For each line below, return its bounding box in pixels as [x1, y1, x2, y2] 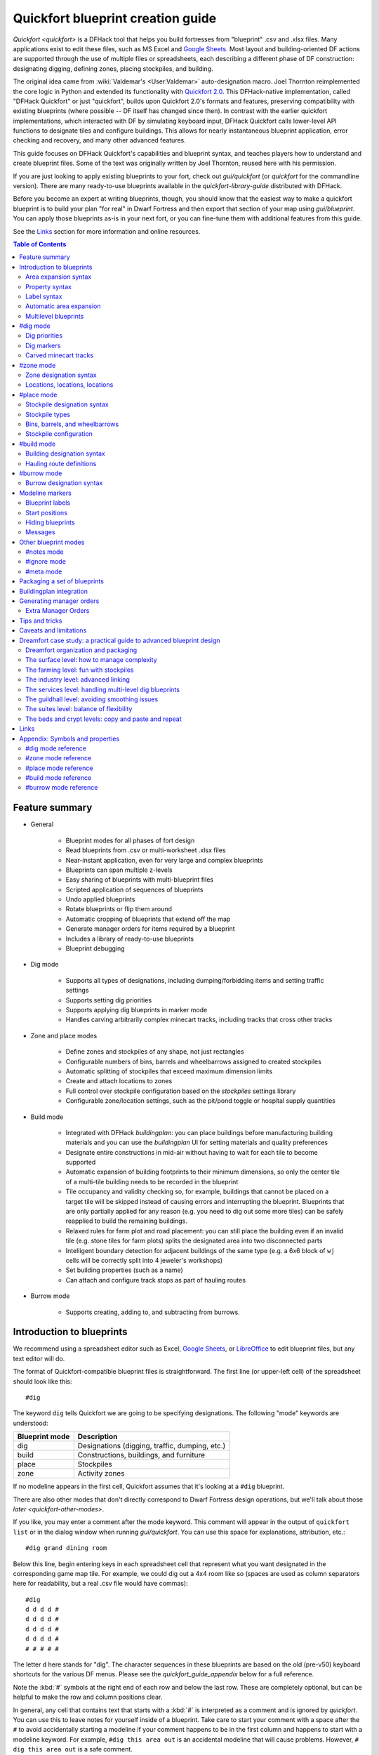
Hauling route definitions [25, 459, 97, 468]
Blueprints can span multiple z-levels [65, 866, 173, 874]
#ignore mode [25, 557, 67, 566]
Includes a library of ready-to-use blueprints [65, 934, 194, 943]
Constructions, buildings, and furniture [77, 1450, 206, 1460]
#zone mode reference [25, 754, 92, 762]
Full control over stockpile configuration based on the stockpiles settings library [65, 1087, 296, 1095]
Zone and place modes [30, 1031, 98, 1040]
